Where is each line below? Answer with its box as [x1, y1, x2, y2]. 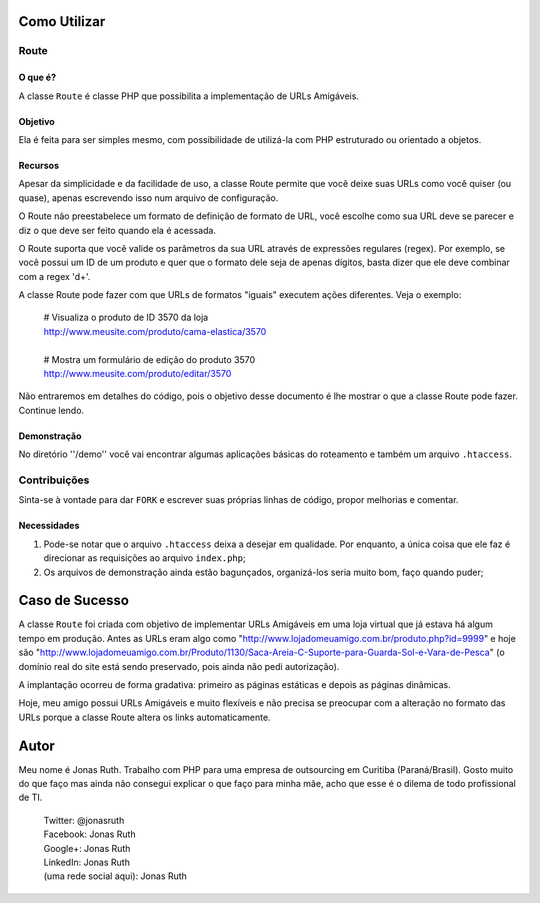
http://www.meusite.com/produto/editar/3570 [43, 368, 232, 380]
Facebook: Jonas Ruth [43, 828, 136, 840]
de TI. [18, 791, 43, 804]
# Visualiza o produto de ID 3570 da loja [43, 311, 209, 324]
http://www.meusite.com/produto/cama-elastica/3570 [43, 325, 267, 337]
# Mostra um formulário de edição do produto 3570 [43, 353, 256, 365]
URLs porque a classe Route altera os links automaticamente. [18, 711, 271, 723]
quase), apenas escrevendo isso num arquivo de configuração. [18, 191, 279, 204]
